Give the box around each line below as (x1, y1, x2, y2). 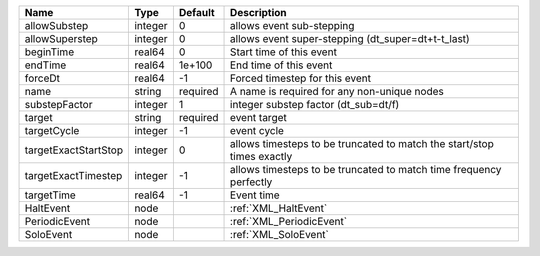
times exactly (230, 150, 293, 163)
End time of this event (230, 58, 333, 72)
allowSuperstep (24, 32, 99, 45)
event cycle (230, 124, 285, 137)
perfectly (230, 175, 273, 189)
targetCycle (24, 124, 80, 137)
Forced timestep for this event (230, 71, 372, 85)
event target (230, 111, 287, 124)
